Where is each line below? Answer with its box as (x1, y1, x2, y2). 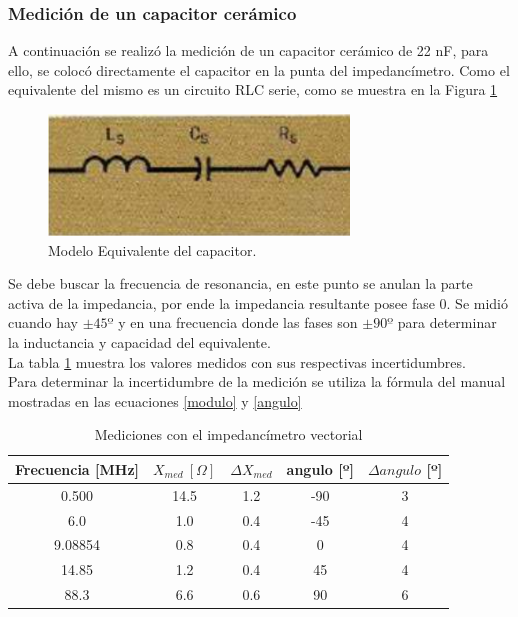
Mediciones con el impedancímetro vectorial (94, 424, 363, 445)
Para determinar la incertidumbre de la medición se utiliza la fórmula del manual (8, 371, 506, 392)
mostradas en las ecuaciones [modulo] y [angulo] (8, 390, 302, 411)
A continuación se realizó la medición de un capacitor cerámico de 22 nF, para (8, 40, 489, 61)
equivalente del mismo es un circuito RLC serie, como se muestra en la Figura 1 (8, 79, 498, 100)
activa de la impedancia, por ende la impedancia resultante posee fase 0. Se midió (8, 292, 509, 313)
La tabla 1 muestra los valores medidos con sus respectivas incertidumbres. (8, 351, 466, 372)
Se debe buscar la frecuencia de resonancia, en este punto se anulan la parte (8, 273, 473, 294)
